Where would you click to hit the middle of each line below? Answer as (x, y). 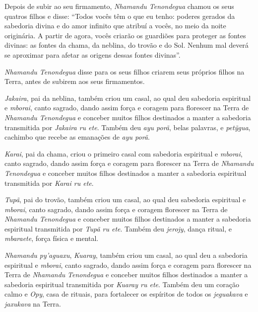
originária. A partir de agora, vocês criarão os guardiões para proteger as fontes (125, 35)
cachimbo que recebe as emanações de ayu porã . (77, 137)
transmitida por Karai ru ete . (49, 183)
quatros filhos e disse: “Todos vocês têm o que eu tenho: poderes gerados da (120, 16)
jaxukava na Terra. (33, 304)
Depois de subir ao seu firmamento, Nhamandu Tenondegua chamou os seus (119, 6)
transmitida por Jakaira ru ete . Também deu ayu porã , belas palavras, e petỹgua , (128, 127)
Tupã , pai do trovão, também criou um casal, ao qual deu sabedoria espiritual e (125, 199)
